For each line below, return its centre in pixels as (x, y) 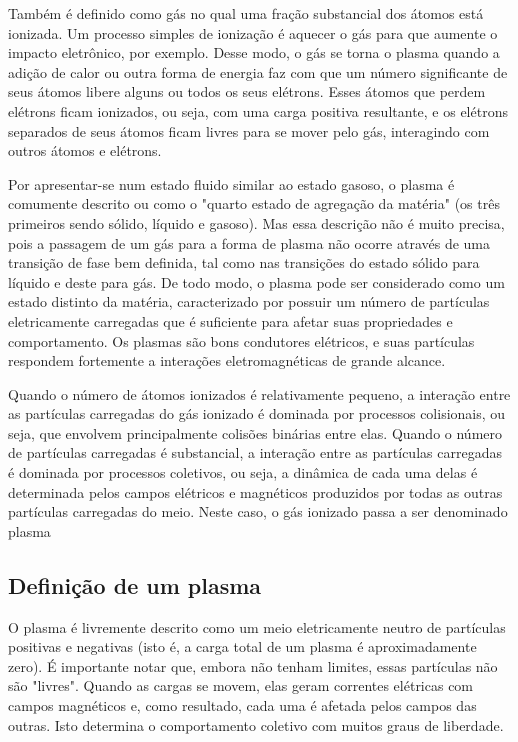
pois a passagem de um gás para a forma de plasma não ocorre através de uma (249, 242)
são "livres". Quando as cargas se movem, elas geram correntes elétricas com (241, 685)
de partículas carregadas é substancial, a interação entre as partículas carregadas (255, 452)
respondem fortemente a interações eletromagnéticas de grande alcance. (227, 360)
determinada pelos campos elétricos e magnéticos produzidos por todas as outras (255, 491)
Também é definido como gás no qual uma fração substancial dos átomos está (246, 13)
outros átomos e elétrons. (85, 150)
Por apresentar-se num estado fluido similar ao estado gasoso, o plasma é (231, 183)
